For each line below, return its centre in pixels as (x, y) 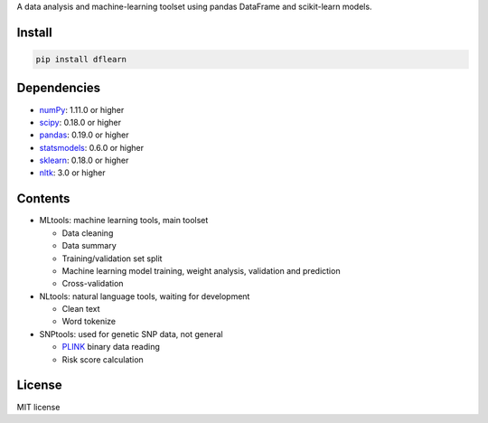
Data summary (89, 246)
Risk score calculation (103, 359)
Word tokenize (89, 322)
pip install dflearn (81, 59)
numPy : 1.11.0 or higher (82, 109)
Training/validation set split (112, 258)
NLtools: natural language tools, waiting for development (145, 296)
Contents (43, 199)
